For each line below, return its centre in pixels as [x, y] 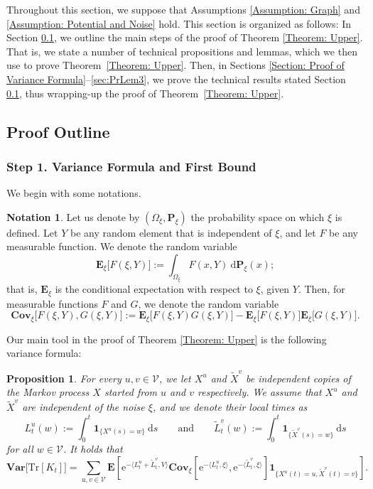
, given [275, 289]
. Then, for [321, 289]
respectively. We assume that [260, 392]
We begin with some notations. [74, 193]
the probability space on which [258, 216]
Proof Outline [58, 131]
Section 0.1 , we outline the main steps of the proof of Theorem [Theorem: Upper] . [185, 37]
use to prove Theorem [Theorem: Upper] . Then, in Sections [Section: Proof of [175, 65]
